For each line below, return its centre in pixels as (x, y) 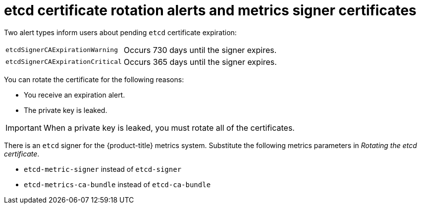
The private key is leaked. (66, 110)
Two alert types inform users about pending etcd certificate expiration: (120, 32)
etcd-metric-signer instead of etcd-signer (103, 169)
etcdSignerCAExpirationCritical (64, 62)
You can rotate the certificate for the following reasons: (94, 79)
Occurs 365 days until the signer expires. (200, 62)
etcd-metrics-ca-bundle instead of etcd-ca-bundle (117, 184)
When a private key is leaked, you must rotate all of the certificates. (169, 128)
